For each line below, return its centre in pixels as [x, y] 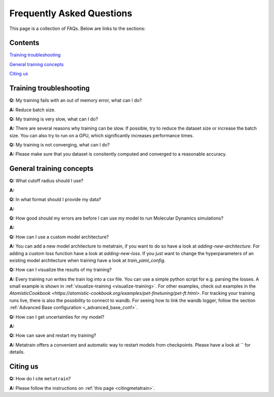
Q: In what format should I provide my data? [55, 200]
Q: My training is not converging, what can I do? [60, 145]
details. [17, 352]
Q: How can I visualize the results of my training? [60, 270]
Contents [24, 43]
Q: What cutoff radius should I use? [46, 181]
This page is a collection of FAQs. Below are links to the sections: [77, 28]
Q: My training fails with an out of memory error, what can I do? [76, 100]
